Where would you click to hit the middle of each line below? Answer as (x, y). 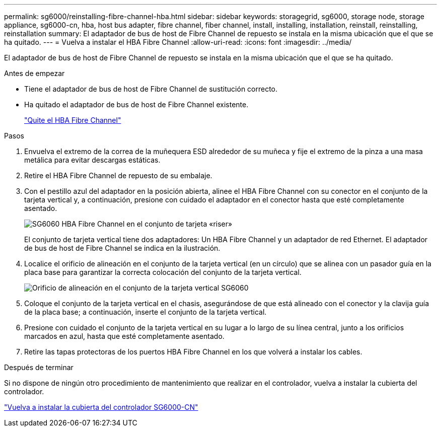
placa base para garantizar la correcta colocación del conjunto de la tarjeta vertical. (163, 272)
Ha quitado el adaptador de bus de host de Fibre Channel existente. (136, 104)
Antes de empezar (34, 73)
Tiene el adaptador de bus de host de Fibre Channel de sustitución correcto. (151, 89)
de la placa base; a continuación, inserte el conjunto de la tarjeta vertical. (145, 312)
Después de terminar (39, 367)
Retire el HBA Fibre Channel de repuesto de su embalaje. (118, 175)
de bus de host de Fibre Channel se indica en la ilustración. (122, 248)
